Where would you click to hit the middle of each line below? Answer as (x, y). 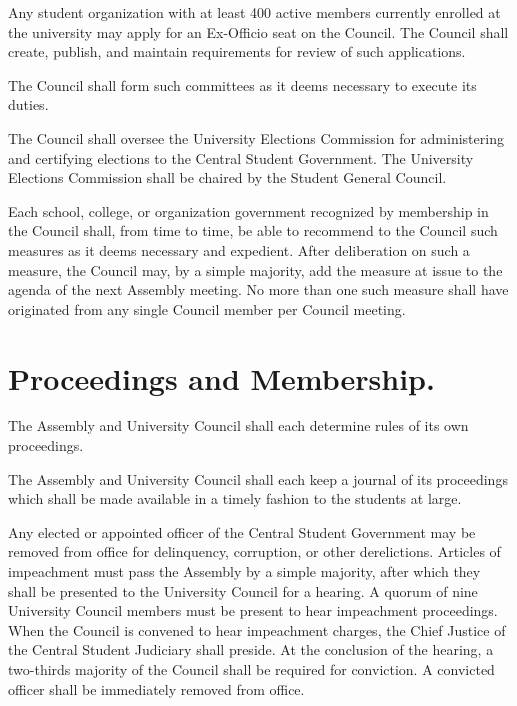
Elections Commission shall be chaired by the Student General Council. (227, 177)
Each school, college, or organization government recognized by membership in (248, 210)
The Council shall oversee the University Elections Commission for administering (256, 137)
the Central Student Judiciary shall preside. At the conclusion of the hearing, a (251, 649)
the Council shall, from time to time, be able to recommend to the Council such (253, 230)
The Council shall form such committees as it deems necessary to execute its (242, 84)
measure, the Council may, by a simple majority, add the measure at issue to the (255, 269)
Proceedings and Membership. (221, 377)
